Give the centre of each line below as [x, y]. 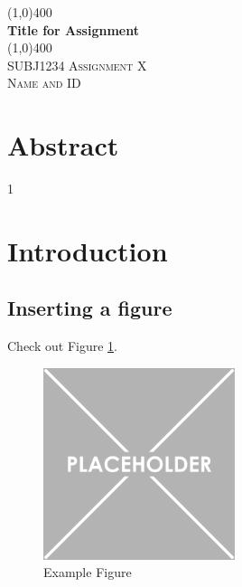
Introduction [88, 250]
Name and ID [44, 83]
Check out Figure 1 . [62, 346]
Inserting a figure [90, 308]
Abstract [63, 145]
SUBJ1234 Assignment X [77, 65]
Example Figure [88, 572]
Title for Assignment [73, 29]
